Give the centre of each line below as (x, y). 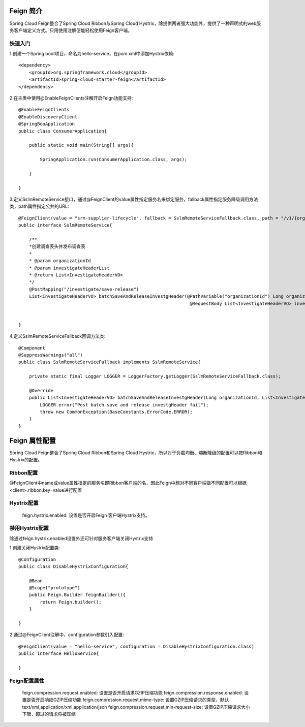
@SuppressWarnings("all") (51, 355)
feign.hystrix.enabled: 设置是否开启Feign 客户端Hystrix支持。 (86, 515)
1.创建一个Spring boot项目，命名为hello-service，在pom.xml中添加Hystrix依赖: (92, 54)
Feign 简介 (26, 11)
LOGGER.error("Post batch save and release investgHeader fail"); (124, 405)
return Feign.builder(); (71, 602)
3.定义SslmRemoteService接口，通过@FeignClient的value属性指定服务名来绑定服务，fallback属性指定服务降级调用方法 (134, 199)
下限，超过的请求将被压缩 (49, 714)
